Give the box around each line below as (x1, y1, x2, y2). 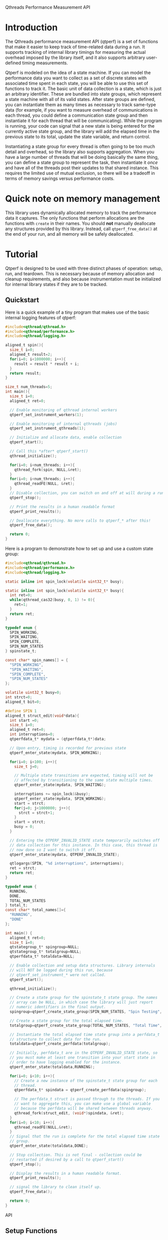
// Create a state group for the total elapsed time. (9, 1018, 124, 1023)
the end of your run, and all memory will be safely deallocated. (5, 231, 134, 237)
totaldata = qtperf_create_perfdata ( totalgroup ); (9, 1041, 111, 1046)
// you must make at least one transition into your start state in (9, 1055, 155, 1060)
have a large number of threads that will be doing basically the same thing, (5, 154, 159, 160)
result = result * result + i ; (14, 361, 79, 366)
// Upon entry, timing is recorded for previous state (9, 745, 126, 750)
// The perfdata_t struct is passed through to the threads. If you (14, 1097, 160, 1102)
